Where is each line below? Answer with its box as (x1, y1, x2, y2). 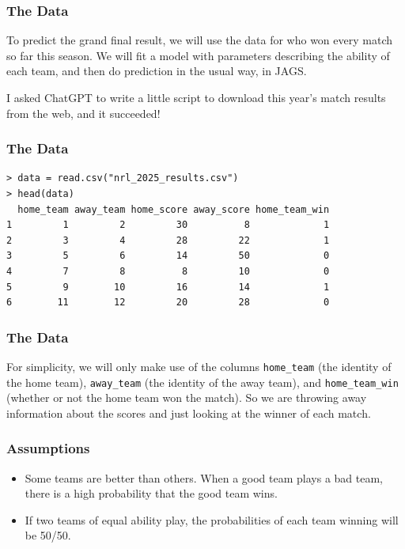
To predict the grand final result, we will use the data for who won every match (6, 32, 392, 48)
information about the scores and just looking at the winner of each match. (6, 404, 371, 421)
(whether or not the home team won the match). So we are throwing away (6, 389, 367, 406)
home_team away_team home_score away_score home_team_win (17, 203, 330, 215)
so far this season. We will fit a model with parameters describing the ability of (6, 47, 390, 63)
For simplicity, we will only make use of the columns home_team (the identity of (6, 358, 392, 374)
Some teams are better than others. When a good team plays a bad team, (25, 469, 383, 486)
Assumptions (6, 438, 90, 458)
